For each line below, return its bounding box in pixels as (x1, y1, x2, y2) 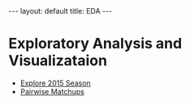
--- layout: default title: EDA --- (8, 6, 113, 15)
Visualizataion (8, 52, 108, 70)
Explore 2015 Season (19, 78, 91, 88)
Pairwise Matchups (19, 86, 85, 96)
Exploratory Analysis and (8, 35, 183, 53)
